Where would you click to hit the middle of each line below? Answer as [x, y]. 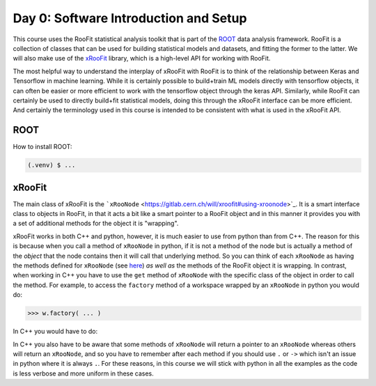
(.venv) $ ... [52, 165]
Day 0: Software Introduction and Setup [130, 18]
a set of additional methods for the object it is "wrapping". [96, 224]
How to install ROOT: [42, 147]
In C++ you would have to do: [55, 332]
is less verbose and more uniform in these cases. [84, 373]
